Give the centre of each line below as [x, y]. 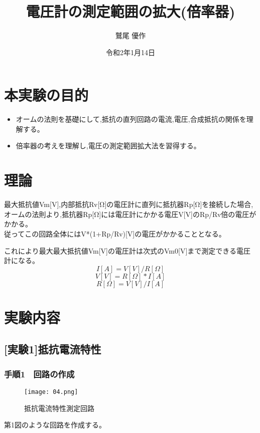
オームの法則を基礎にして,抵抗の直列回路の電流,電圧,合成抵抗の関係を [131, 119]
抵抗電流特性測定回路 [59, 408]
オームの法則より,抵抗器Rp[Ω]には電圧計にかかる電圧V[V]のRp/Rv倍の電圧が [130, 214]
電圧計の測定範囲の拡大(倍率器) [131, 11]
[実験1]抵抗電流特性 [53, 349]
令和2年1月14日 [131, 52]
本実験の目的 [46, 95]
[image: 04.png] [51, 392]
